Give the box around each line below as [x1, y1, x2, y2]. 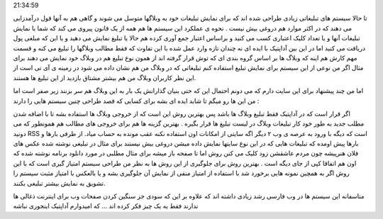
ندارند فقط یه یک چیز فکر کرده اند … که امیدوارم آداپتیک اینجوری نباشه [13, 202, 199, 210]
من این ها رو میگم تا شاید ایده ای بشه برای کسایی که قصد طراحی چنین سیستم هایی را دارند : [13, 96, 260, 105]
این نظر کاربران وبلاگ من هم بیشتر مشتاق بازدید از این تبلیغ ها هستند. [13, 73, 196, 82]
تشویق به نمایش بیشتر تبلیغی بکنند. [13, 179, 106, 187]
